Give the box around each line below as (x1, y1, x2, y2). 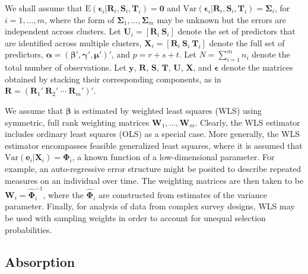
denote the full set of (209, 36, 285, 49)
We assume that (5, 104, 63, 116)
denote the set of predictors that (177, 25, 296, 37)
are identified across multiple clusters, (5, 36, 142, 49)
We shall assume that (5, 2, 82, 14)
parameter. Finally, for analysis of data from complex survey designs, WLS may (5, 200, 295, 212)
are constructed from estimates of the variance (99, 188, 267, 200)
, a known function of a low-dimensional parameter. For (72, 151, 275, 163)
